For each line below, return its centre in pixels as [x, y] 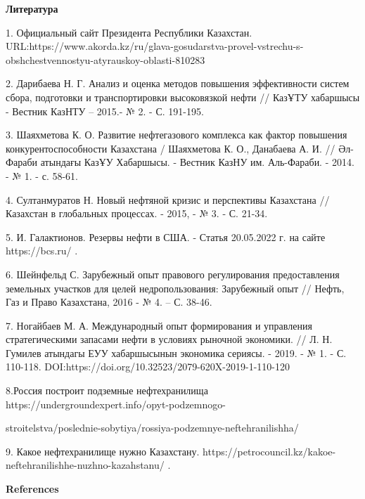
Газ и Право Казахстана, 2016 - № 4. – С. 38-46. [109, 302]
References [32, 489]
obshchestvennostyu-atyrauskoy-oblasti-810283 [105, 59]
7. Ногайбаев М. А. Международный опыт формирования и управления [159, 325]
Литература [32, 8]
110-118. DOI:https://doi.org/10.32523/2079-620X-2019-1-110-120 [148, 367]
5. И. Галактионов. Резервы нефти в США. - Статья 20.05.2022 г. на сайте [166, 236]
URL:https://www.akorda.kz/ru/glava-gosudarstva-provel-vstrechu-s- [155, 46]
